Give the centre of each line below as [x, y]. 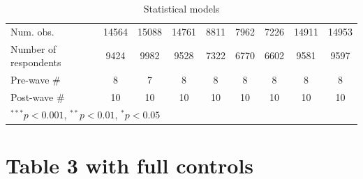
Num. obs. [32, 31]
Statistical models [181, 8]
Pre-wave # [36, 80]
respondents [36, 62]
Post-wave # [38, 96]
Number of [34, 48]
